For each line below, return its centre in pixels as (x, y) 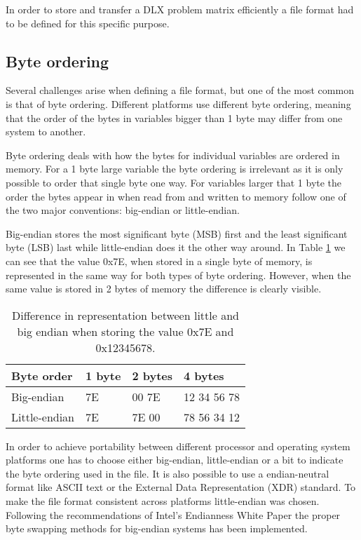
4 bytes (204, 375)
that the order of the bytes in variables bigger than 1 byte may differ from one (174, 117)
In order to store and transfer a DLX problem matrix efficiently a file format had (180, 9)
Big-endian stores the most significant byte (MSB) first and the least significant (177, 233)
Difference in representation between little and (125, 315)
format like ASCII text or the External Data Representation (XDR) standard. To (181, 487)
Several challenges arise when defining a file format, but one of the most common (180, 90)
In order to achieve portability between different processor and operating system (178, 446)
